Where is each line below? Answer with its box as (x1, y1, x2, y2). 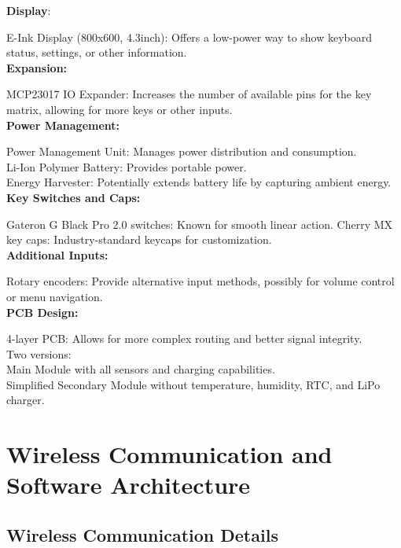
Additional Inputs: (6, 246, 109, 263)
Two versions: (6, 345, 72, 362)
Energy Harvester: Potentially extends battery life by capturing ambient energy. (6, 174, 392, 190)
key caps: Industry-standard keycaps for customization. (6, 231, 272, 248)
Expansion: (6, 59, 68, 75)
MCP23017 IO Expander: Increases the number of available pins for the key (6, 86, 372, 102)
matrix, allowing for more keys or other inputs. (6, 101, 233, 117)
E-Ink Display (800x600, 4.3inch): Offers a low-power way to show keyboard (6, 28, 373, 45)
